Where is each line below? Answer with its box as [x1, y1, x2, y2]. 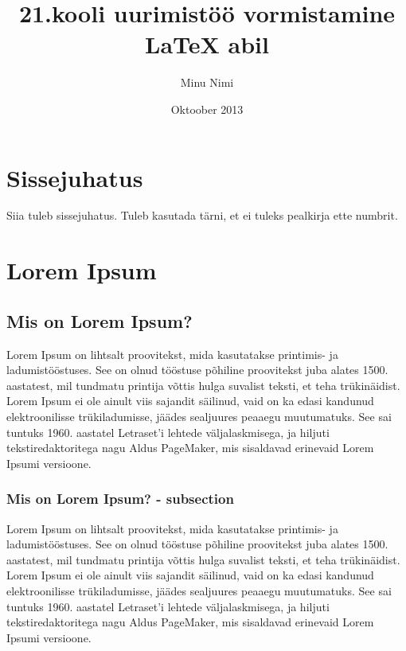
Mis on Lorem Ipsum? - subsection [6, 489, 234, 509]
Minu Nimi [180, 74, 234, 91]
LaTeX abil [145, 28, 269, 60]
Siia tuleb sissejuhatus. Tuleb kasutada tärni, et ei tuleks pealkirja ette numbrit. [6, 207, 398, 224]
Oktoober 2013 [170, 100, 244, 117]
